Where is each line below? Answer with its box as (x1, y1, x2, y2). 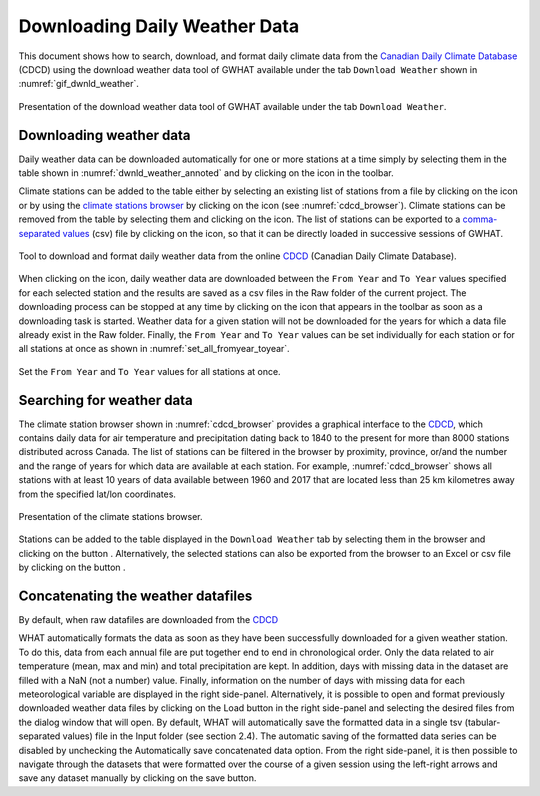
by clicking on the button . (18, 561, 126, 574)
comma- (462, 213, 498, 225)
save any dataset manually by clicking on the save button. (18, 772, 257, 784)
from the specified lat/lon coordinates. (18, 488, 177, 500)
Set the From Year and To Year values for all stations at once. (18, 365, 281, 377)
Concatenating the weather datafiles (18, 587, 253, 604)
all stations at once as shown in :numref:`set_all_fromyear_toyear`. (18, 343, 290, 355)
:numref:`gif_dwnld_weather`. (18, 78, 139, 90)
